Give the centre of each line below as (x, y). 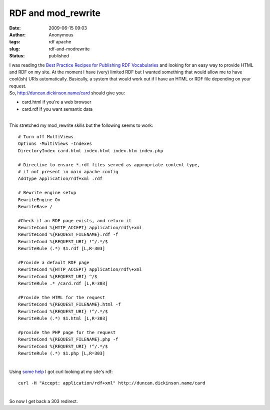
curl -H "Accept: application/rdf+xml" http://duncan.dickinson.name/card (112, 383)
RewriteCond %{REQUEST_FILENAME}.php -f (68, 339)
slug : (14, 49)
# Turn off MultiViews (46, 137)
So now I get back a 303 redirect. (44, 402)
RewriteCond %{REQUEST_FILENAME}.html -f (69, 304)
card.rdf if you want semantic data (57, 109)
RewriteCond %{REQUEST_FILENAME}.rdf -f (68, 234)
